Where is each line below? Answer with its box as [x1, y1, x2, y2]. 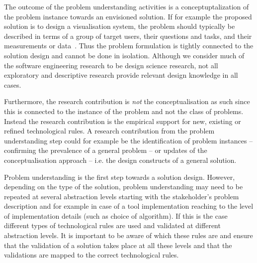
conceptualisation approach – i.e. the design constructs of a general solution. [4, 154, 237, 165]
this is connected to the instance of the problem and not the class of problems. [4, 106, 244, 116]
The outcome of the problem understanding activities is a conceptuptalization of [4, 1, 249, 11]
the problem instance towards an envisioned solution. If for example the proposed [4, 11, 252, 21]
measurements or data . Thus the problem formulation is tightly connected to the [4, 40, 254, 51]
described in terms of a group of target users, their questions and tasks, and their [4, 30, 252, 41]
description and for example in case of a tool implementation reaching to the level [4, 201, 254, 211]
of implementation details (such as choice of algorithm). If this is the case [4, 210, 228, 221]
